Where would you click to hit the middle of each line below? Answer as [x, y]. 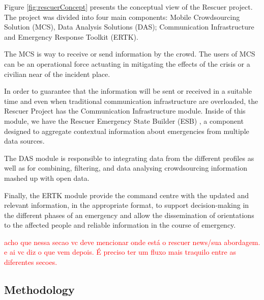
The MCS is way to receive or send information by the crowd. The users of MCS [130, 54]
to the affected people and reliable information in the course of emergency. [120, 225]
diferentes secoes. [31, 262]
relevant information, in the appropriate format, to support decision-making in [127, 205]
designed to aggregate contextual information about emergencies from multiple [127, 131]
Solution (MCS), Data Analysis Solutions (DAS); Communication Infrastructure [129, 27]
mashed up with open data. [47, 178]
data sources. [24, 141]
